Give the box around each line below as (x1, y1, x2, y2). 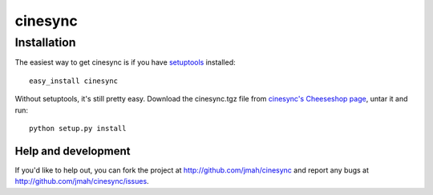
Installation (14, 35, 76, 50)
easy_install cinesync (29, 76, 119, 86)
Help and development (14, 144, 131, 157)
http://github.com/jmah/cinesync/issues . (14, 177, 149, 186)
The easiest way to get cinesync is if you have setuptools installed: (14, 58, 236, 67)
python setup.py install (29, 124, 127, 133)
